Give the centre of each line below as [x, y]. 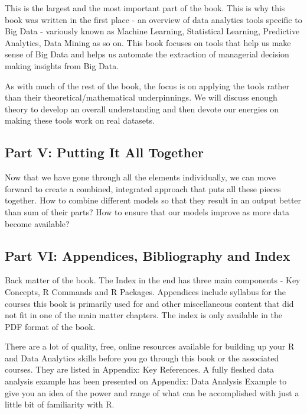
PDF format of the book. [50, 326]
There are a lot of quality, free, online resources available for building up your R [150, 346]
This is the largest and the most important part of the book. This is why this [145, 8]
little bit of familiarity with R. [60, 404]
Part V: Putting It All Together [104, 152]
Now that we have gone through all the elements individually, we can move [140, 177]
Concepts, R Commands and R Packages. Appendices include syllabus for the [145, 291]
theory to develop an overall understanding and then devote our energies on [142, 109]
